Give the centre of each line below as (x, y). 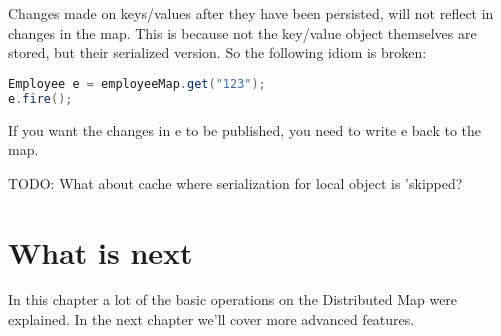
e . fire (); (40, 98)
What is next (100, 251)
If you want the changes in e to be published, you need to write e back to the (245, 129)
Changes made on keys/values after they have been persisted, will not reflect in (251, 13)
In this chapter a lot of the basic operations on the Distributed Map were (233, 299)
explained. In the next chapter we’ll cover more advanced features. (211, 319)
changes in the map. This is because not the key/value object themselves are (242, 32)
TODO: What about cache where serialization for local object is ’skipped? (235, 182)
